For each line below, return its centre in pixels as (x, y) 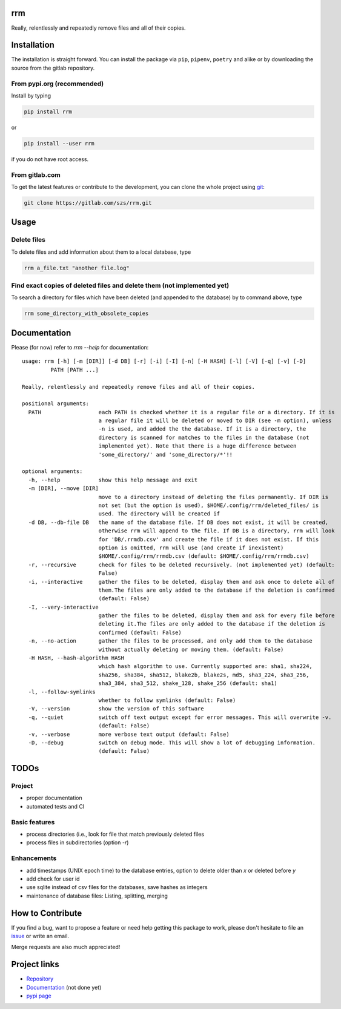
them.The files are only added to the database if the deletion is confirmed (217, 590)
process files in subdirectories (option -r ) (78, 842)
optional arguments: (52, 471)
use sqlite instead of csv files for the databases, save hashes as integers (117, 887)
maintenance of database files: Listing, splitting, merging (97, 896)
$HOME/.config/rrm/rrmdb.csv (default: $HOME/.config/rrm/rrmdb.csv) (204, 556)
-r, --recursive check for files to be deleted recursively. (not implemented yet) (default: (182, 564)
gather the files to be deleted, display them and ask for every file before (217, 616)
